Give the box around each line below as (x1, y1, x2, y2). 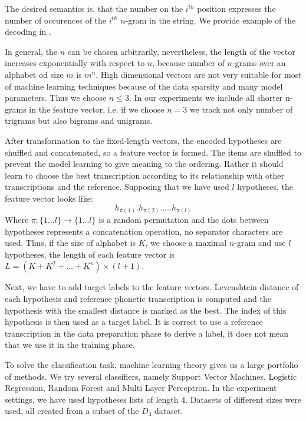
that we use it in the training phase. (5, 338, 135, 351)
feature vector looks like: (5, 192, 93, 204)
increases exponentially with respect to (5, 57, 145, 69)
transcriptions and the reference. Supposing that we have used (5, 180, 229, 193)
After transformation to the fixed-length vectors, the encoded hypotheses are (5, 134, 282, 146)
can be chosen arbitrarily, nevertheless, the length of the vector (67, 45, 295, 57)
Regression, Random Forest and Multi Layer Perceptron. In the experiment (5, 381, 277, 394)
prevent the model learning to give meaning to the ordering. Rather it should (5, 157, 284, 170)
